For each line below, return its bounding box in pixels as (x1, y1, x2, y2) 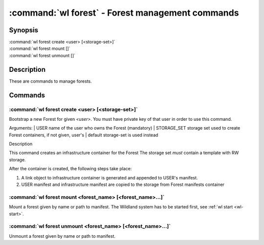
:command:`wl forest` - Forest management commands (9, 7, 239, 18)
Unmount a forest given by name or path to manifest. (9, 233, 116, 239)
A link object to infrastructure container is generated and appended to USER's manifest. (21, 175, 198, 180)
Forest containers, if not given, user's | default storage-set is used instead (9, 132, 158, 138)
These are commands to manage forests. (9, 78, 92, 84)
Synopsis (9, 26, 39, 34)
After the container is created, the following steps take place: (9, 166, 132, 172)
